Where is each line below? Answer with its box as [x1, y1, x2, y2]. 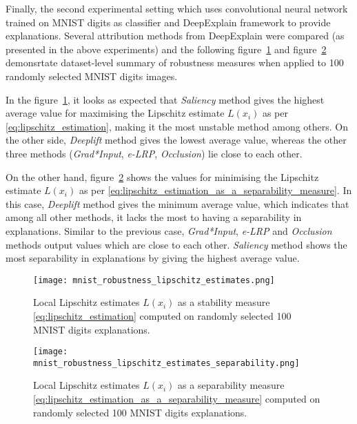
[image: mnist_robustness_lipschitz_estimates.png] [33, 275, 275, 285]
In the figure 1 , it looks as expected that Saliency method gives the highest [6, 92, 325, 106]
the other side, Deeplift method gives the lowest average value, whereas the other [6, 133, 347, 147]
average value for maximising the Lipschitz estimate [6, 106, 225, 120]
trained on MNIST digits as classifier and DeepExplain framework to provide [6, 15, 331, 29]
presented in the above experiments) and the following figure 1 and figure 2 [6, 41, 327, 56]
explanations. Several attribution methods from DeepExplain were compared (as [6, 28, 345, 43]
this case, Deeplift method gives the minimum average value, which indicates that [6, 196, 349, 211]
